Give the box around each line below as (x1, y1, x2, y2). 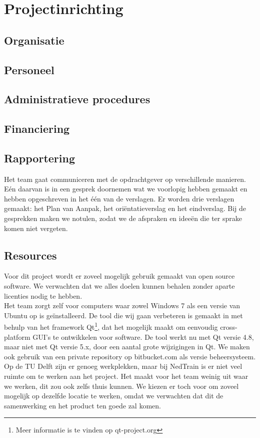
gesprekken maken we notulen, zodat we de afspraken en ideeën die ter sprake (4, 213, 242, 224)
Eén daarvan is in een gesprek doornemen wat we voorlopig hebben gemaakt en (4, 183, 247, 194)
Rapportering (4, 150, 75, 165)
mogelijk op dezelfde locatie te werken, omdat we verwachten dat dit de (4, 390, 223, 401)
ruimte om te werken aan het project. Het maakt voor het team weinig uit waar (4, 371, 248, 381)
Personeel (4, 62, 54, 77)
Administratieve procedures (4, 91, 150, 107)
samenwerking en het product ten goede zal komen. (4, 400, 161, 410)
